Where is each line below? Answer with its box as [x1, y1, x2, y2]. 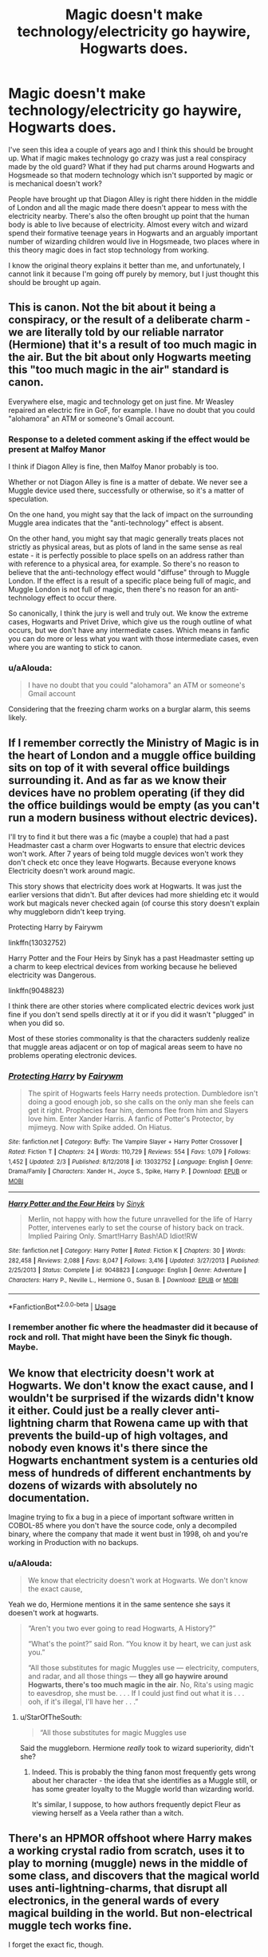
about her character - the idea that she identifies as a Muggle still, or [31, 1776, 258, 1785]
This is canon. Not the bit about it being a [8, 301, 216, 315]
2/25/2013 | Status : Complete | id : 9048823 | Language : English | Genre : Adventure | [8, 1266, 246, 1274]
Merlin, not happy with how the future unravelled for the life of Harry [27, 1214, 253, 1224]
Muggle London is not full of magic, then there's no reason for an [8, 584, 223, 594]
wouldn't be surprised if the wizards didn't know [8, 1391, 254, 1404]
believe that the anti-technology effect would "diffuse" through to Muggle [8, 568, 250, 577]
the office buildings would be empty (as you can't [8, 798, 260, 812]
